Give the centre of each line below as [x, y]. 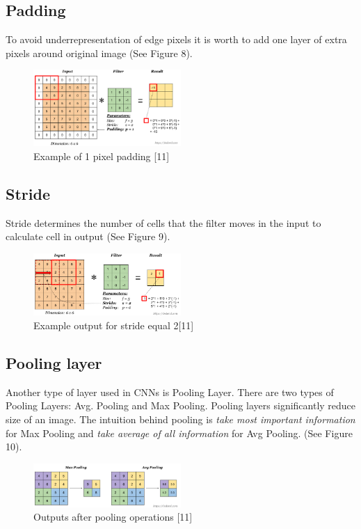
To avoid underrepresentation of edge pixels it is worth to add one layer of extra [176, 39]
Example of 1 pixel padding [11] [102, 156]
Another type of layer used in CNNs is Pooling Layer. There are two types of [170, 392]
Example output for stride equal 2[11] [114, 325]
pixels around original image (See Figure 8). [99, 53]
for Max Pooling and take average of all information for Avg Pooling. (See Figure [179, 433]
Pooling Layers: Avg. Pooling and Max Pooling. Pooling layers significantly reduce [181, 405]
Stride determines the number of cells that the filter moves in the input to [163, 222]
